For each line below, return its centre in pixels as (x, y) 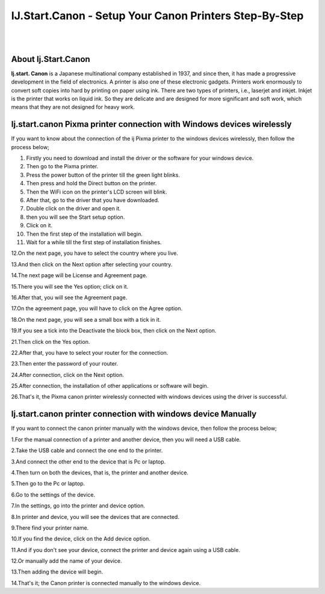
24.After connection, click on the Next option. (68, 375)
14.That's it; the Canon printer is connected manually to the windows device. (106, 583)
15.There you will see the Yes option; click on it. (70, 286)
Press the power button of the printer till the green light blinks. (103, 175)
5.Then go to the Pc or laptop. (48, 483)
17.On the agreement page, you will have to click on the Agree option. (97, 308)
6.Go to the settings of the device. (53, 494)
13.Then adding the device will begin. (57, 572)
